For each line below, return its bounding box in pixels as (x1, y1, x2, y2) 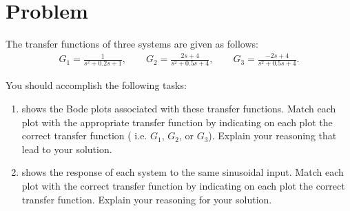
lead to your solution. (21, 141, 112, 156)
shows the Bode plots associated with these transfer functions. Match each (21, 101, 336, 115)
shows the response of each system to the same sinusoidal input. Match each (21, 165, 344, 179)
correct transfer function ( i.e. (21, 128, 147, 143)
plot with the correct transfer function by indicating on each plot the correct (21, 178, 345, 192)
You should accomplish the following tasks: (6, 78, 187, 92)
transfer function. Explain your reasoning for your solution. (21, 192, 272, 206)
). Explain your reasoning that (208, 128, 337, 143)
